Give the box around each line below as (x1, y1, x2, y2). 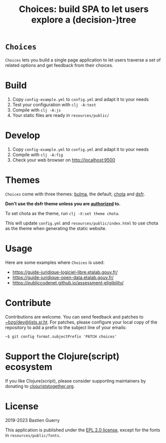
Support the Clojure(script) (5, 350, 120, 362)
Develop (5, 130, 40, 141)
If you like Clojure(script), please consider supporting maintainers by (5, 377, 146, 383)
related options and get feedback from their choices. (5, 62, 114, 68)
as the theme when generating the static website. (5, 225, 107, 231)
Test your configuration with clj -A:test (12, 101, 96, 107)
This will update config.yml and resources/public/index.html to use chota (5, 220, 159, 226)
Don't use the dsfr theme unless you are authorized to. (5, 200, 121, 206)
